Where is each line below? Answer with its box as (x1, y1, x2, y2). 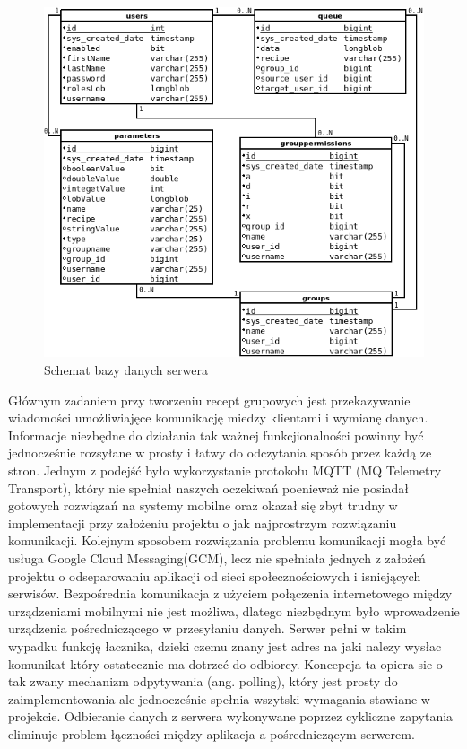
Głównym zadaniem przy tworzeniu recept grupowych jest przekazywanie (8, 390, 411, 409)
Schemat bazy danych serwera (44, 361, 208, 379)
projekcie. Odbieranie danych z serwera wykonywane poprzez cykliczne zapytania (8, 707, 454, 726)
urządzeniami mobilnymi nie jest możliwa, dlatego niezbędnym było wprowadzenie (8, 601, 460, 620)
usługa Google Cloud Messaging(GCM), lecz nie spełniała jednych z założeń (8, 548, 426, 567)
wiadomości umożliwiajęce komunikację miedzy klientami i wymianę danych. (8, 408, 428, 427)
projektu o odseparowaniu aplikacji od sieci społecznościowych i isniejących (8, 566, 421, 585)
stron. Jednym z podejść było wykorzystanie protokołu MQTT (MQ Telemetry (8, 460, 442, 479)
